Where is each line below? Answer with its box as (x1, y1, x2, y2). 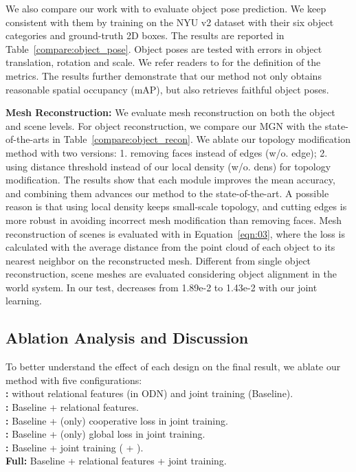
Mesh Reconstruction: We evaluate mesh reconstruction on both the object (5, 105, 335, 120)
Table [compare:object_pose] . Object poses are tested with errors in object (5, 41, 322, 56)
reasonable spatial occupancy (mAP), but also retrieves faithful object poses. (5, 82, 329, 96)
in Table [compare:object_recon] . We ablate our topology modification (52, 132, 351, 146)
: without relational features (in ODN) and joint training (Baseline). (5, 386, 293, 401)
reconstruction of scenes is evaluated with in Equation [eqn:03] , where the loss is (5, 226, 345, 240)
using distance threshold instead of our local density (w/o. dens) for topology (5, 159, 331, 173)
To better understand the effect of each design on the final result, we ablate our (5, 359, 341, 374)
